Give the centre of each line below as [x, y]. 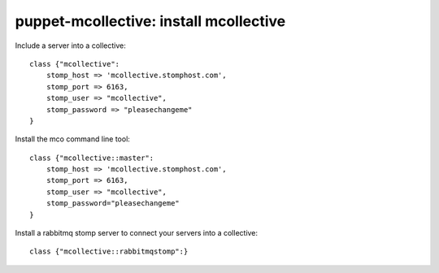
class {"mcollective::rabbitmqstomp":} [109, 251]
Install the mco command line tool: [72, 139]
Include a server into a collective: [70, 45]
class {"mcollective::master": [92, 158]
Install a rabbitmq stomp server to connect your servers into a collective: [137, 233]
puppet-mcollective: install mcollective [150, 21]
